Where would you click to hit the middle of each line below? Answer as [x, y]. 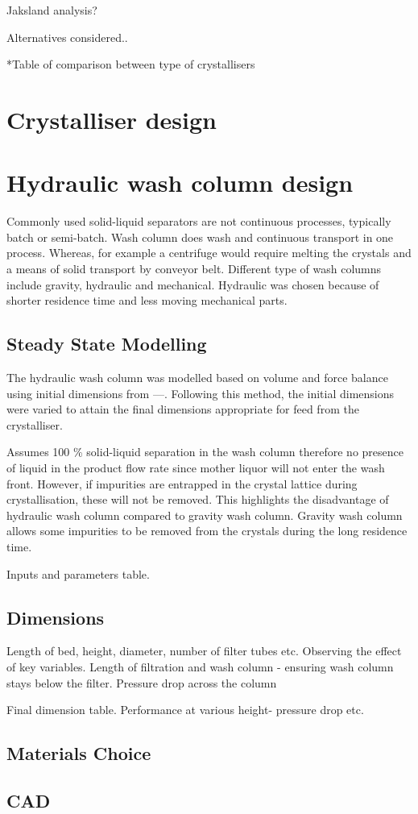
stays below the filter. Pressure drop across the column [142, 682]
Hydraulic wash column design [180, 183]
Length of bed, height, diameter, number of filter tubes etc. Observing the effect [204, 651]
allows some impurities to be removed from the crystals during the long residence [207, 531]
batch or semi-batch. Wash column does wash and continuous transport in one [200, 237]
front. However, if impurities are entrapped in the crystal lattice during [182, 483]
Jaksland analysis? [52, 10]
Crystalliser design [112, 119]
